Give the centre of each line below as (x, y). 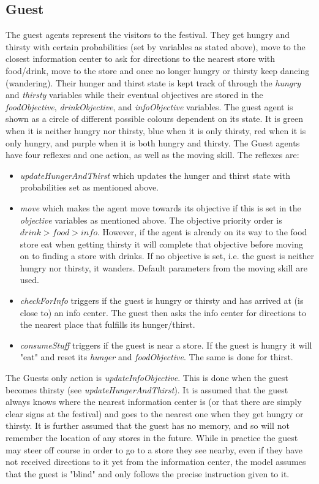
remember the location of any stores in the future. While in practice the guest (152, 438)
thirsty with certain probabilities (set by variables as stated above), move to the (156, 46)
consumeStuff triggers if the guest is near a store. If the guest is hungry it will (166, 345)
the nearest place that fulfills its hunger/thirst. (107, 324)
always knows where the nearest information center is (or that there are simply (154, 402)
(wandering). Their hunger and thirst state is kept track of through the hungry (153, 82)
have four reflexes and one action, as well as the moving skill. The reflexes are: (152, 155)
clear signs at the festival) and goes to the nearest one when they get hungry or (155, 413)
